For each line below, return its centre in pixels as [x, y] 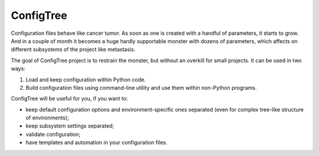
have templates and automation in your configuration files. [97, 142]
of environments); [47, 118]
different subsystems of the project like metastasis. [73, 50]
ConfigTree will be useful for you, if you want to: [69, 99]
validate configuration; [53, 134]
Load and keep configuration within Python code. [86, 79]
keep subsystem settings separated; [70, 126]
